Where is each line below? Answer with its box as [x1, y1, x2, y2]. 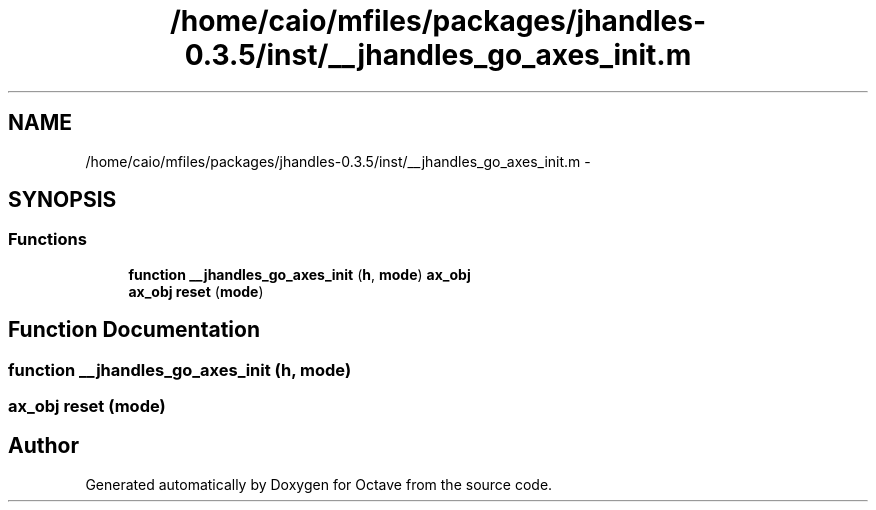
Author [8, 433, 79, 459]
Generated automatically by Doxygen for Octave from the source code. [85, 475, 553, 493]
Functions [8, 229, 87, 250]
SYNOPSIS [8, 187, 117, 213]
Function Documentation [8, 317, 260, 343]
